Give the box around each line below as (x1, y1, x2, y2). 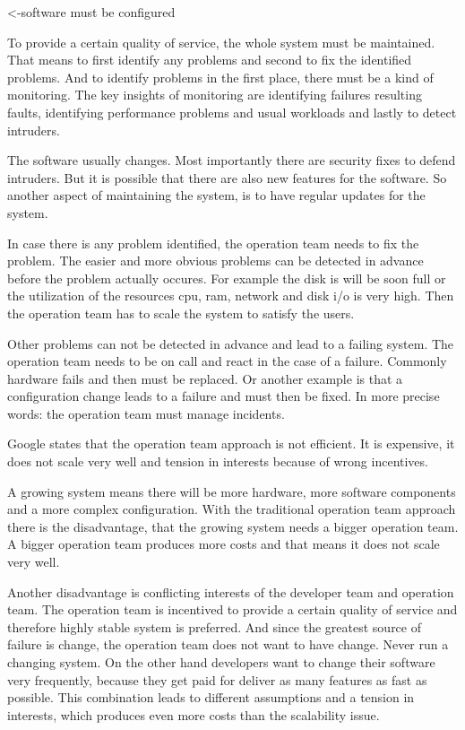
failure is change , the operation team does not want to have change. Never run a (7, 635, 449, 654)
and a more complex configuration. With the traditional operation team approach (7, 500, 456, 518)
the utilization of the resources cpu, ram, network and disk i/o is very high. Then (7, 286, 454, 305)
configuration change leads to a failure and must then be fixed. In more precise (7, 387, 440, 405)
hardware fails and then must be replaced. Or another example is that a (7, 369, 403, 387)
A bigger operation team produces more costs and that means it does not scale (7, 534, 440, 553)
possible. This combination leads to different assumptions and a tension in (7, 688, 415, 707)
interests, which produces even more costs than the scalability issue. (7, 705, 380, 724)
